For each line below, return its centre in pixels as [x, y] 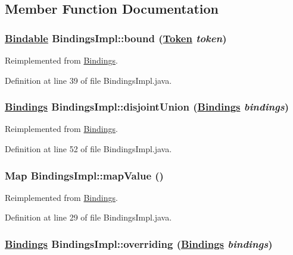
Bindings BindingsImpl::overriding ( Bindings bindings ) [139, 243]
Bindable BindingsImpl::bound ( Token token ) [116, 38]
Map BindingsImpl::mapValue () [84, 175]
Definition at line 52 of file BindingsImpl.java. [88, 149]
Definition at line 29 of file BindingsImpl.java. [88, 217]
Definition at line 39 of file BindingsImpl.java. [88, 80]
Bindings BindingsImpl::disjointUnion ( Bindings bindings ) [147, 107]
